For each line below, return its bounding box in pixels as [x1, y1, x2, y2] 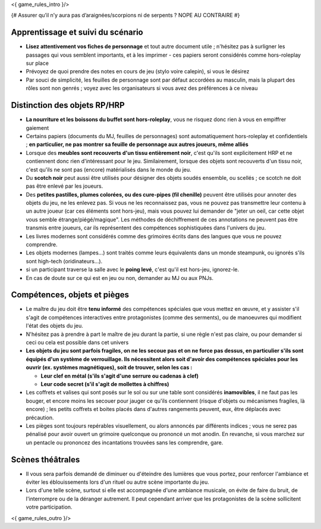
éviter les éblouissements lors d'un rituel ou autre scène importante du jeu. [26, 478, 209, 486]
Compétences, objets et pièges [11, 290, 130, 300]
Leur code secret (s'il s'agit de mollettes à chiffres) [40, 381, 169, 387]
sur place [26, 60, 49, 67]
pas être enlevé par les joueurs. [26, 182, 103, 190]
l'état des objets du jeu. [26, 322, 83, 329]
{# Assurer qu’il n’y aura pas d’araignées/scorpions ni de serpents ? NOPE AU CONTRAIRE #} [11, 12, 240, 19]
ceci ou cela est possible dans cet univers [26, 339, 129, 346]
